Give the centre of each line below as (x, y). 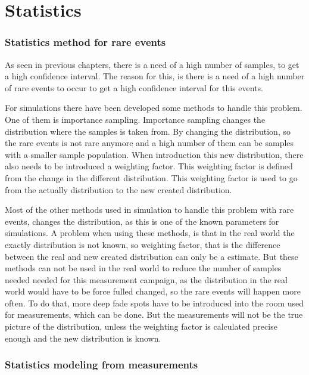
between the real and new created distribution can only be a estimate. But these (152, 256)
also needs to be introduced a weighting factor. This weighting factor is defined (149, 166)
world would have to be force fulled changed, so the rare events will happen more (153, 291)
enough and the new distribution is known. (83, 338)
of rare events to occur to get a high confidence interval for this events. (134, 87)
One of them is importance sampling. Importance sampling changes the (135, 119)
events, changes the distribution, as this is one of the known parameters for (142, 221)
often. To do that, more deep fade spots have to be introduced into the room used (154, 303)
